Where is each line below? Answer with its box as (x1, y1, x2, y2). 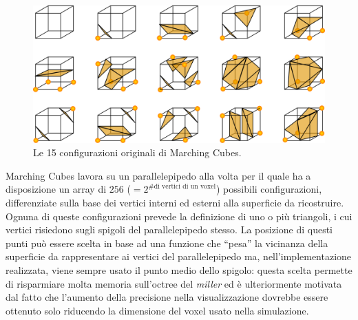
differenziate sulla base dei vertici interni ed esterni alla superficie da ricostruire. (6, 195, 344, 209)
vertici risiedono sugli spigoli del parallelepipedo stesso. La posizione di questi (6, 222, 333, 237)
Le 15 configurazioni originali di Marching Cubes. (33, 145, 242, 160)
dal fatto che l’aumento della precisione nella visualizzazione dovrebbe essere (6, 290, 328, 304)
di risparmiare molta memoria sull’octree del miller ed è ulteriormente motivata (6, 276, 342, 290)
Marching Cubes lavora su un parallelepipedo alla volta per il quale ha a (6, 168, 311, 182)
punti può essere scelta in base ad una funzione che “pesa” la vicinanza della (6, 235, 328, 250)
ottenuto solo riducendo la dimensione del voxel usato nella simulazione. (6, 303, 309, 317)
